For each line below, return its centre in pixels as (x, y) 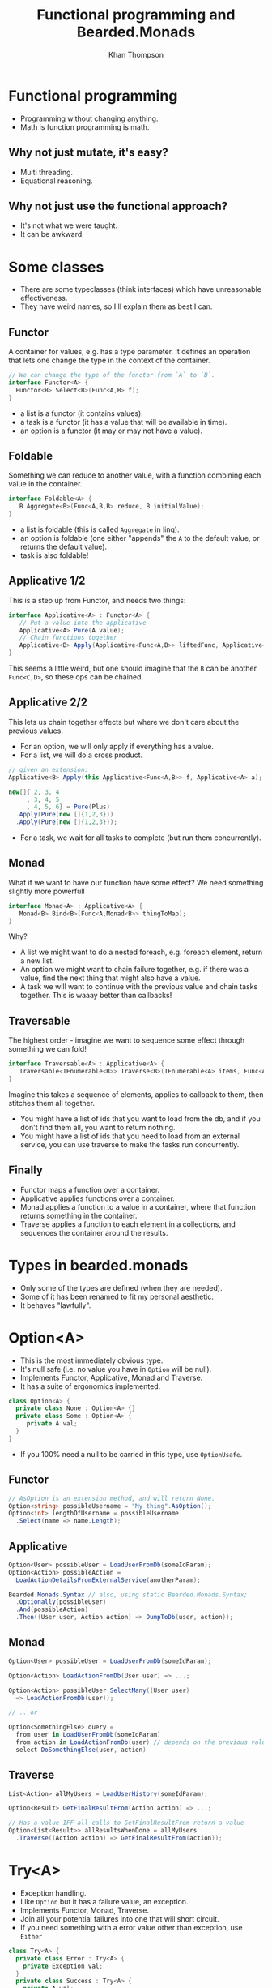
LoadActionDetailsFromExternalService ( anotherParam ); (108, 1580)
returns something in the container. (79, 1215)
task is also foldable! (54, 555)
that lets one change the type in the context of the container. (109, 360)
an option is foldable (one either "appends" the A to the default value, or (140, 538)
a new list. (37, 961)
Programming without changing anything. (89, 118)
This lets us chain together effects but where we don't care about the (124, 722)
